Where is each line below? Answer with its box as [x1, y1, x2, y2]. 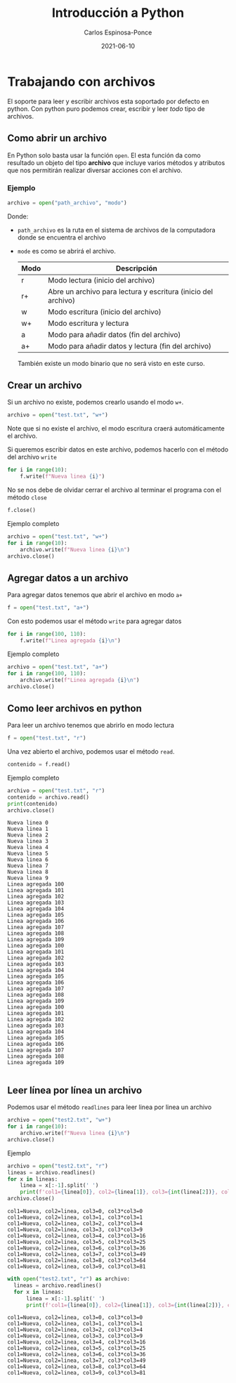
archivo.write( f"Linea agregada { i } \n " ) [20, 676, 140, 683]
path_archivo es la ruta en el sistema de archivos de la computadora [17, 225, 216, 234]
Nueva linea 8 [7, 869, 49, 876]
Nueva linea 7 [7, 863, 49, 870]
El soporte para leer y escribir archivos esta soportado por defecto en [7, 97, 209, 105]
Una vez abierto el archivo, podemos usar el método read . [7, 747, 175, 756]
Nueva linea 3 [7, 838, 49, 845]
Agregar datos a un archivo [7, 572, 129, 584]
